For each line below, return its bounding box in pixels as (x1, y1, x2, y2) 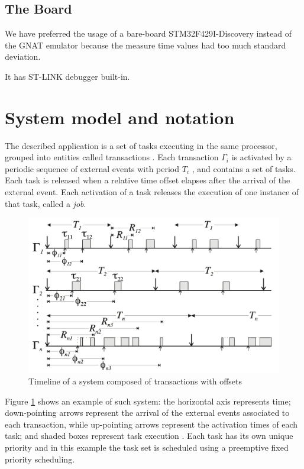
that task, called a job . (5, 197, 86, 209)
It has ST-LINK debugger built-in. (5, 70, 130, 82)
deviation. (5, 50, 41, 63)
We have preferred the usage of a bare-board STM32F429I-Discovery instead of (5, 27, 292, 40)
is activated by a (231, 151, 292, 163)
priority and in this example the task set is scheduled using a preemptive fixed (5, 441, 289, 453)
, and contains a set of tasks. (192, 162, 296, 174)
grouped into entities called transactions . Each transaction (5, 151, 219, 163)
